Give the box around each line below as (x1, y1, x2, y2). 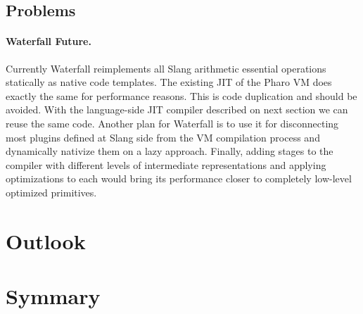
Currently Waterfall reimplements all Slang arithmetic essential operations (6, 61, 326, 75)
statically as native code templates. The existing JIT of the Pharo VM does (6, 75, 332, 89)
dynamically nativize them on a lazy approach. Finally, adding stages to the (6, 144, 333, 158)
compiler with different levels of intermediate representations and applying (6, 157, 326, 172)
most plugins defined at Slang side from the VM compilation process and (6, 130, 320, 144)
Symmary (6, 282, 101, 310)
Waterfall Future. (6, 34, 91, 49)
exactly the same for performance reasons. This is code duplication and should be (6, 88, 357, 103)
